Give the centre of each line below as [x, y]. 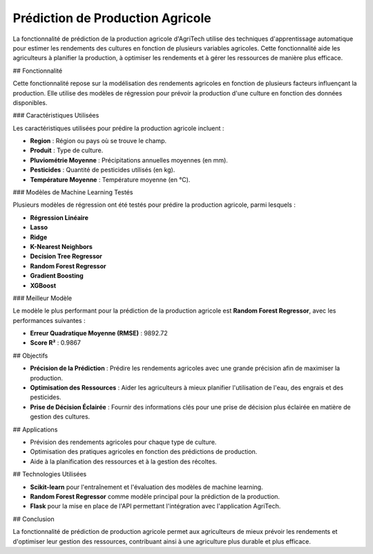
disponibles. [30, 102]
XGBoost [43, 285]
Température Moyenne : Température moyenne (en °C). [110, 179]
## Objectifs [30, 356]
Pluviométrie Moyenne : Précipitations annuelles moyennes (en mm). [129, 160]
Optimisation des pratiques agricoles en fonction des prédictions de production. [144, 452]
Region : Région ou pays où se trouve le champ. [98, 141]
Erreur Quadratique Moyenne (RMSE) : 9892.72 [99, 333]
